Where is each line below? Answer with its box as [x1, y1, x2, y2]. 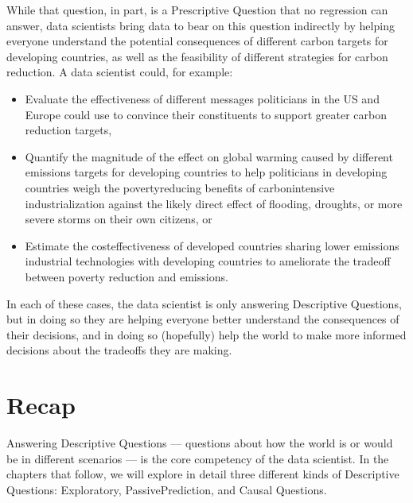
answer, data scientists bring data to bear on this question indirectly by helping [6, 17, 395, 33]
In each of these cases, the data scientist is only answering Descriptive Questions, [6, 295, 402, 311]
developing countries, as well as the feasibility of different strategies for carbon [6, 48, 388, 64]
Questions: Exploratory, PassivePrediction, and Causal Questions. [6, 481, 327, 497]
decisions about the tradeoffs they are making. [6, 342, 232, 358]
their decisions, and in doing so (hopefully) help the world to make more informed [6, 326, 407, 342]
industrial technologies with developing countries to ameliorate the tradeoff [25, 253, 391, 269]
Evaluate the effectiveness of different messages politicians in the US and [25, 90, 380, 106]
